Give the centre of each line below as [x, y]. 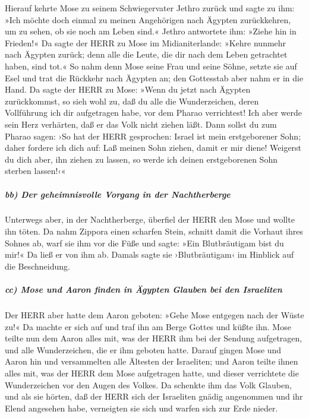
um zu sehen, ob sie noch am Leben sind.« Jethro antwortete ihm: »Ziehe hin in [151, 31]
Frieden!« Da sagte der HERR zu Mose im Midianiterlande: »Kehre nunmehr [146, 42]
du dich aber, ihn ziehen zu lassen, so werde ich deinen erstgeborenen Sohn [141, 159]
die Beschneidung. [37, 266]
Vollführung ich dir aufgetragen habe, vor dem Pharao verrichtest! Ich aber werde [153, 113]
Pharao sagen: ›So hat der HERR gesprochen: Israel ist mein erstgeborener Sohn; [153, 136]
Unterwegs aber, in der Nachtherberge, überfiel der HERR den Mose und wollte [150, 219]
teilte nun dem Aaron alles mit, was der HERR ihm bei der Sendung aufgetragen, [154, 338]
